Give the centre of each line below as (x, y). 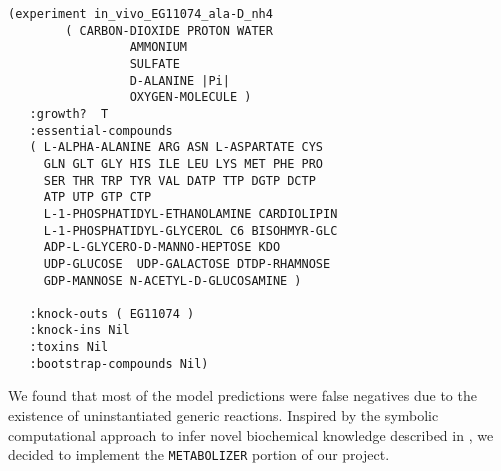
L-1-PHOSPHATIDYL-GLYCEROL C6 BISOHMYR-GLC (190, 230)
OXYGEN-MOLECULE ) (190, 97)
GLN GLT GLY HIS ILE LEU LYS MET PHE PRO (183, 163)
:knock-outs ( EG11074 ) (112, 313)
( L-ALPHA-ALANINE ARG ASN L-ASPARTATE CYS (176, 147)
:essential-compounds (101, 130)
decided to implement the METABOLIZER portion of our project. (199, 454)
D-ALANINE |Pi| (179, 80)
